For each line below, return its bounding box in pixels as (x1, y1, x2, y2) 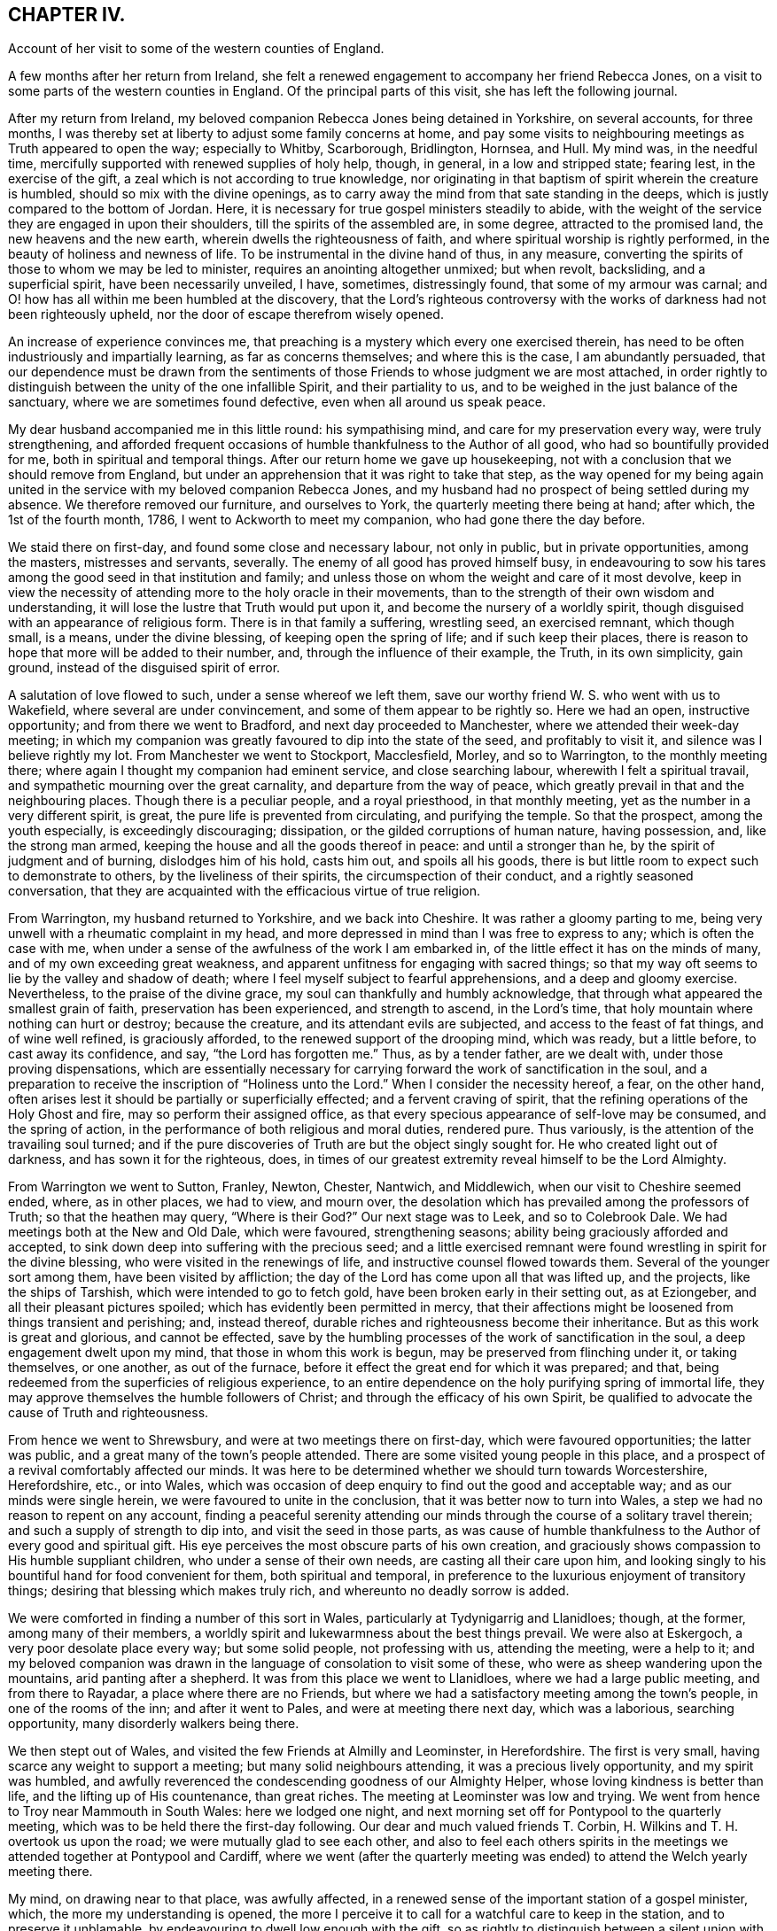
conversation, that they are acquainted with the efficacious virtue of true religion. (8, 883, 480, 899)
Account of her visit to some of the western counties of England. (8, 41, 385, 57)
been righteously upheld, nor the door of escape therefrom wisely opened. (8, 306, 444, 322)
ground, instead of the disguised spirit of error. (8, 660, 281, 676)
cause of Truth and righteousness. (8, 1405, 209, 1421)
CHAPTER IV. (8, 4, 126, 26)
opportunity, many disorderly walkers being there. (8, 1716, 299, 1732)
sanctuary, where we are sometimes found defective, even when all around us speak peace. (8, 394, 546, 410)
